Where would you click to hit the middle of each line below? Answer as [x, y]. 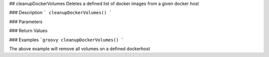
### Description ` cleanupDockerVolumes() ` [61, 13]
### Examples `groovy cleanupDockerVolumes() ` [67, 40]
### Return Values [28, 31]
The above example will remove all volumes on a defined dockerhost [80, 49]
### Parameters [26, 22]
